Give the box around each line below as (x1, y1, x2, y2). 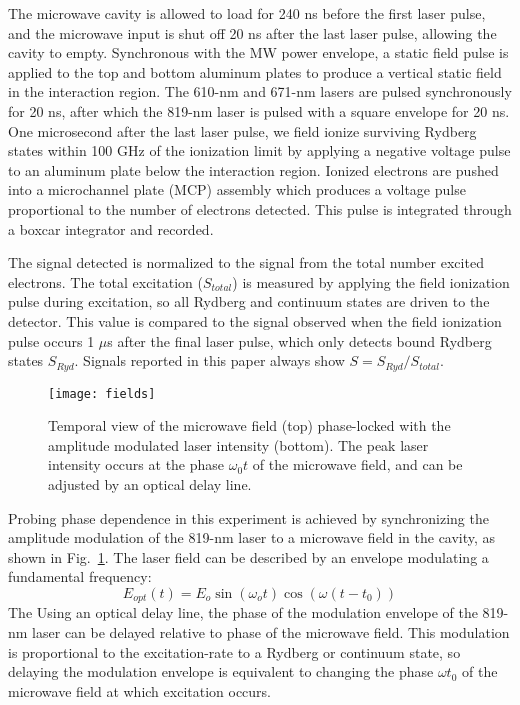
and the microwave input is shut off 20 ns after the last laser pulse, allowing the (8, 22, 497, 43)
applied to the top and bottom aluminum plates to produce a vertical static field (8, 61, 502, 82)
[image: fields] (48, 386, 156, 401)
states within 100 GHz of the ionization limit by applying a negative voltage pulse (8, 140, 511, 161)
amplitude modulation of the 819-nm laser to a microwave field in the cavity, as (8, 527, 496, 548)
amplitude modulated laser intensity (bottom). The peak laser (48, 434, 429, 455)
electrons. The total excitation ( (8, 271, 203, 292)
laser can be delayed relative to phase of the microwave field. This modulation (32, 622, 510, 642)
